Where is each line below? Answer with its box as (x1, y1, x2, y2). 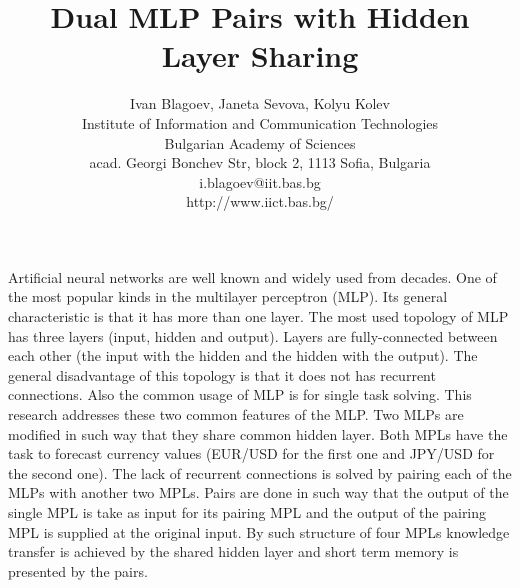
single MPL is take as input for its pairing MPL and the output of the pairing (8, 502, 487, 522)
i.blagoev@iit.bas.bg (199, 171, 321, 192)
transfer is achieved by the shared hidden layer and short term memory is (8, 541, 459, 562)
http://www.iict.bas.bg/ (186, 191, 334, 212)
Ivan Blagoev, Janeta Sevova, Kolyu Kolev (130, 93, 390, 114)
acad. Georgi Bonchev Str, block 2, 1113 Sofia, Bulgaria (89, 152, 431, 173)
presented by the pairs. (8, 560, 148, 581)
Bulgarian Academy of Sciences (164, 132, 356, 153)
